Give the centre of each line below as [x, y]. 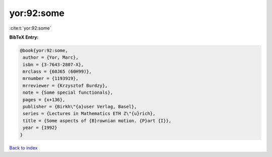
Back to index [23, 147]
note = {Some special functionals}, [68, 93]
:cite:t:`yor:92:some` [30, 28]
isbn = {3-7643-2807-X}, [53, 64]
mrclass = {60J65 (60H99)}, [57, 72]
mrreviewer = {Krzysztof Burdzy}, [65, 86]
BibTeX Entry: [24, 37]
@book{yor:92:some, [44, 50]
